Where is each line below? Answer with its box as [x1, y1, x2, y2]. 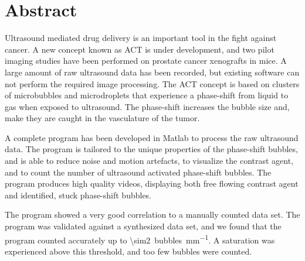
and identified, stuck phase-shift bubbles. [5, 188, 152, 201]
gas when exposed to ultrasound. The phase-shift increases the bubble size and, [5, 100, 290, 112]
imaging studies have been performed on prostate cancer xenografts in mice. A [5, 54, 287, 67]
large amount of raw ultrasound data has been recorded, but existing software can [5, 66, 300, 78]
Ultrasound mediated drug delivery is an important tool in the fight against [5, 32, 277, 44]
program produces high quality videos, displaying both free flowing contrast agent [5, 177, 299, 190]
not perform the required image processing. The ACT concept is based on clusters [5, 77, 300, 90]
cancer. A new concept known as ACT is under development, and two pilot [5, 43, 274, 55]
